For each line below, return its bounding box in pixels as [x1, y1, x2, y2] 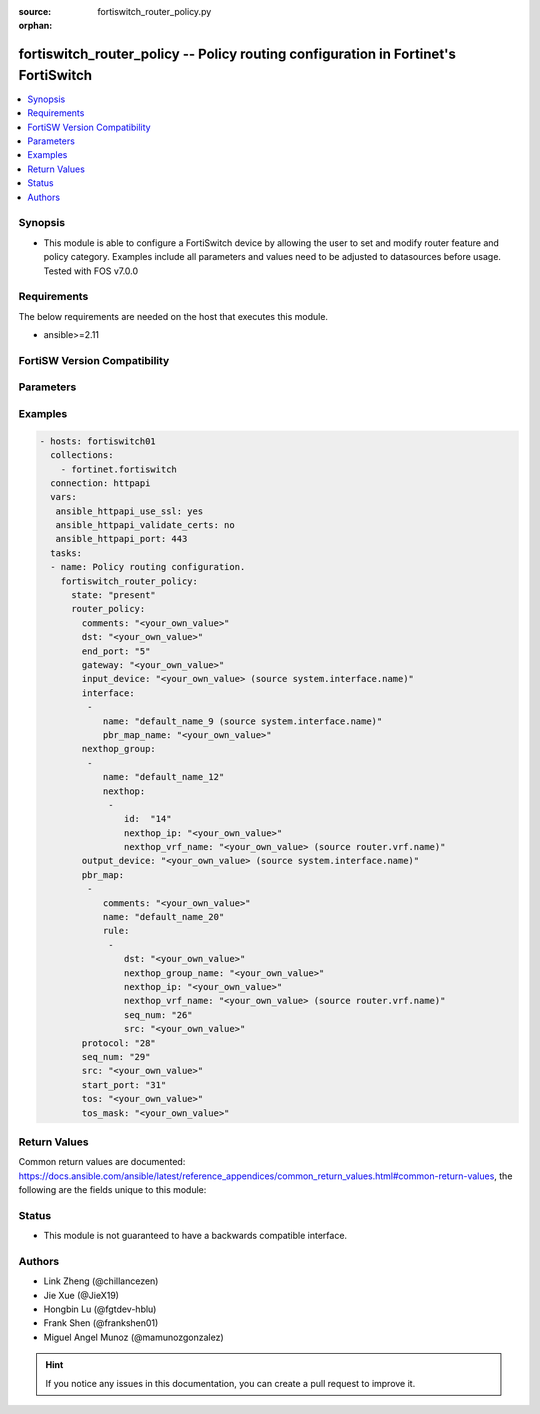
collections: [50, 450, 114, 461]
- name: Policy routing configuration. [50, 561, 246, 573]
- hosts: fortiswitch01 [39, 435, 157, 447]
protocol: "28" [81, 1037, 157, 1049]
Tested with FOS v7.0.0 [43, 265, 139, 277]
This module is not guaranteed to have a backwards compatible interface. [43, 1230, 348, 1242]
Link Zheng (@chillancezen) [43, 1275, 159, 1287]
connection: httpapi [50, 477, 151, 489]
